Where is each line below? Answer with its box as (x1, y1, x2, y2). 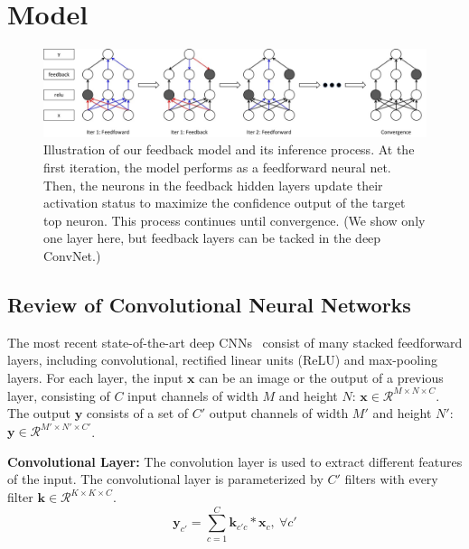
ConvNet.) (43, 247, 101, 265)
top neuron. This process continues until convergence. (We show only (43, 210, 426, 229)
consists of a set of (86, 404, 189, 423)
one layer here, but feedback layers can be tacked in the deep (43, 228, 381, 247)
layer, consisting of (7, 386, 110, 405)
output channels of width (209, 404, 349, 423)
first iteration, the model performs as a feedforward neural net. (43, 158, 391, 177)
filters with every (344, 470, 438, 489)
